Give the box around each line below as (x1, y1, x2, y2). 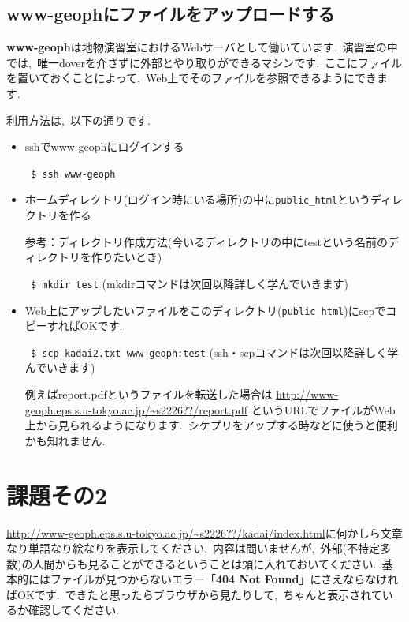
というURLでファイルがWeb (251, 401, 396, 418)
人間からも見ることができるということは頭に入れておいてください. (32, 555, 377, 571)
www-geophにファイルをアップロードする (6, 2, 335, 26)
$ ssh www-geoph (30, 168, 116, 180)
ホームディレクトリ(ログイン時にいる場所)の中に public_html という (24, 191, 371, 208)
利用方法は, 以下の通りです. (6, 111, 151, 128)
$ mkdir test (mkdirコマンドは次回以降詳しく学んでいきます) (30, 275, 348, 291)
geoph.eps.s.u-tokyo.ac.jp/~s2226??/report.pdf (24, 401, 248, 418)
